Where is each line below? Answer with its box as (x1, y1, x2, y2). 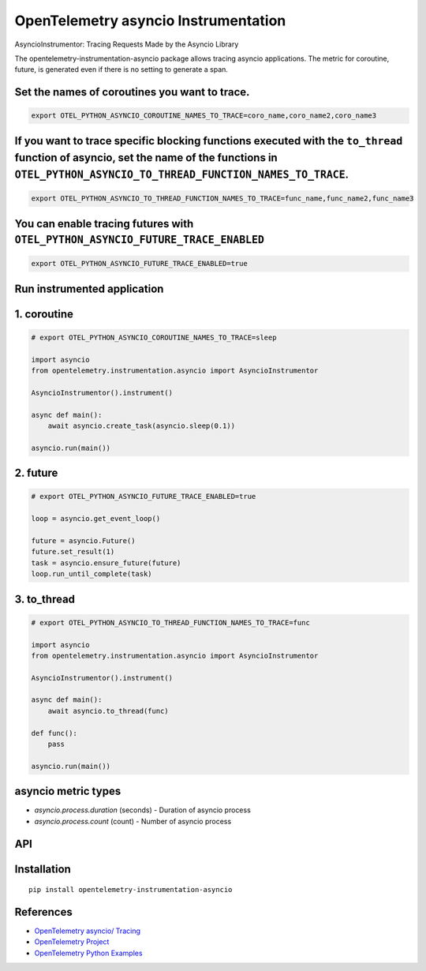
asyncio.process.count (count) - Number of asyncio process (34, 816, 232, 826)
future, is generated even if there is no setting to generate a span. (14, 65, 229, 74)
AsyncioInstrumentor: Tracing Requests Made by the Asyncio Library (14, 39, 239, 49)
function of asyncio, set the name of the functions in (14, 151, 278, 165)
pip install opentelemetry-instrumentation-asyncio (28, 885, 233, 894)
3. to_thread (14, 592, 75, 605)
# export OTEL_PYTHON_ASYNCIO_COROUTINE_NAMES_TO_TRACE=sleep (31, 332, 277, 342)
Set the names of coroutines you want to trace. (14, 85, 250, 99)
